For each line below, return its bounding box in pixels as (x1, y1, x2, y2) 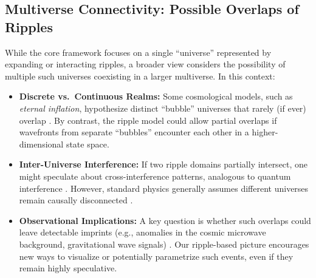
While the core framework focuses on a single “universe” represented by (5, 46, 272, 58)
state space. (66, 137, 109, 150)
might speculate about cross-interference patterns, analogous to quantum (19, 169, 291, 182)
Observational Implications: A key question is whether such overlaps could (19, 214, 311, 226)
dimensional (19, 137, 64, 150)
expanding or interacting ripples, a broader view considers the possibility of (5, 58, 286, 70)
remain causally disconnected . (19, 194, 133, 206)
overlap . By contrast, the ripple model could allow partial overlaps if (19, 114, 277, 126)
